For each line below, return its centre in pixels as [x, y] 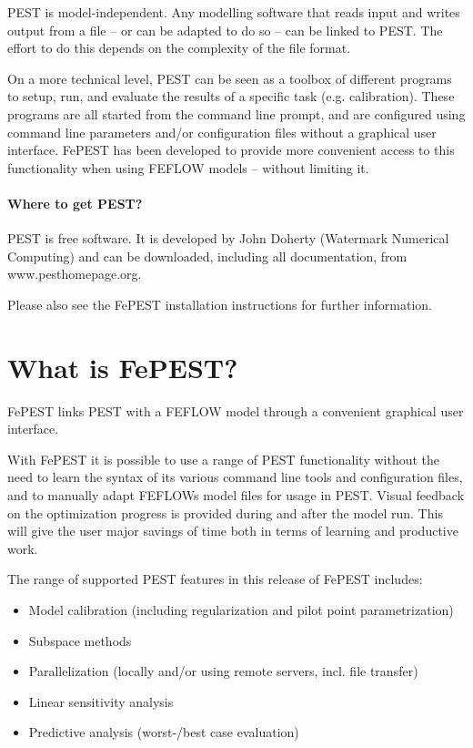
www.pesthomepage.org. [75, 274]
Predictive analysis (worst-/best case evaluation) [164, 732]
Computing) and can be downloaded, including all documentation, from [207, 256]
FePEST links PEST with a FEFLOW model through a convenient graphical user [236, 410]
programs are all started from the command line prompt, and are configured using [236, 113]
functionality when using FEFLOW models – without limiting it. [188, 167]
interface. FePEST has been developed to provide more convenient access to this [231, 150]
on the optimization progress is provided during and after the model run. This [225, 512]
